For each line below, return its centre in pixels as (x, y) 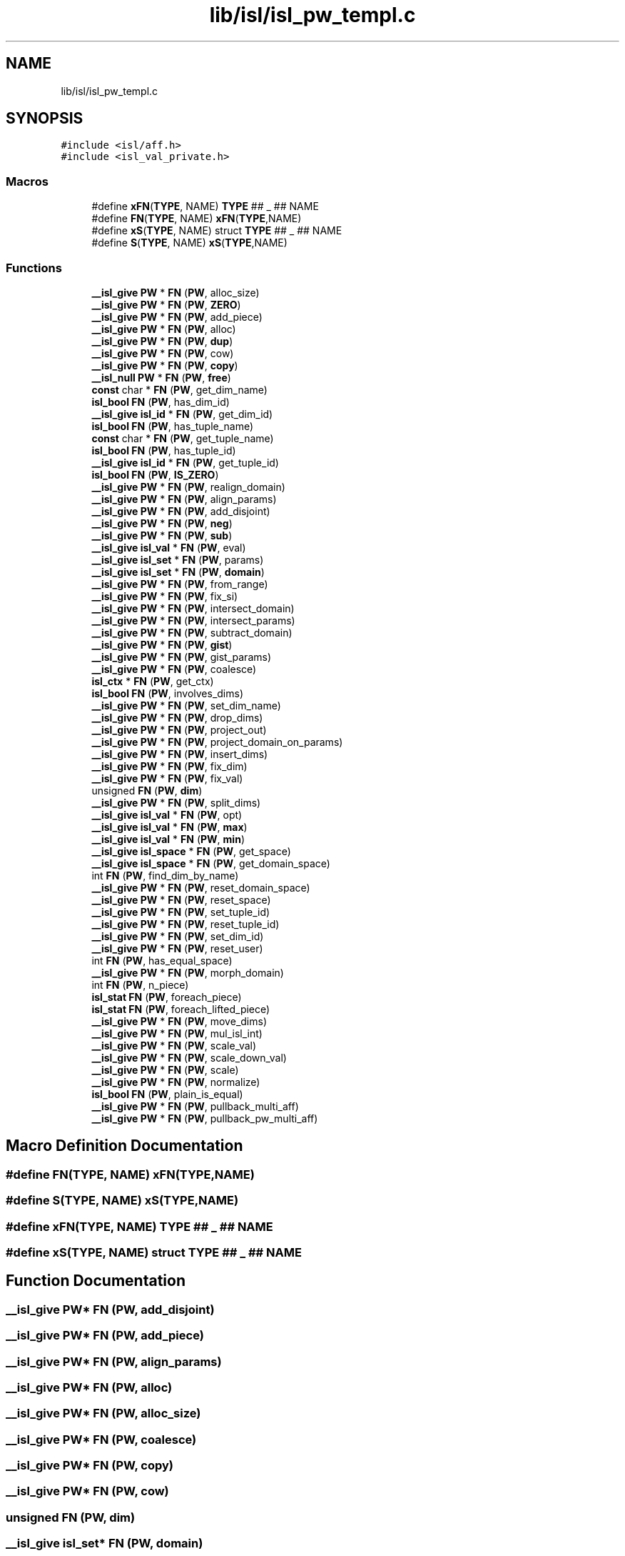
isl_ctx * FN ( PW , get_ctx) (153, 681)
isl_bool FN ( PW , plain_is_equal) (167, 1094)
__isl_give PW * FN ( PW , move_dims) (179, 1021)
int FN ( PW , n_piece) (140, 984)
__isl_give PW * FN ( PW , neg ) (162, 523)
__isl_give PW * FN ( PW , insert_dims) (180, 754)
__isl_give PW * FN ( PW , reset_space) (181, 899)
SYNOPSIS (45, 119)
